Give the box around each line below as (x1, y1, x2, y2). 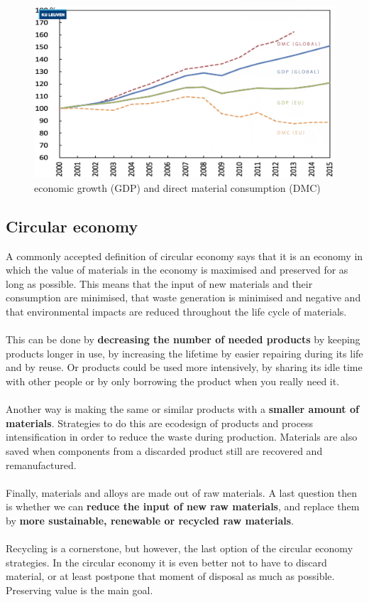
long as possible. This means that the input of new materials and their (6, 276, 313, 291)
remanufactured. (6, 457, 77, 472)
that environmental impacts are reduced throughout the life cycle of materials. (6, 303, 347, 318)
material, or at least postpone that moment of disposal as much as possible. (6, 569, 335, 584)
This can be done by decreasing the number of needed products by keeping (6, 332, 360, 347)
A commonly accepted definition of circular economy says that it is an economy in (6, 248, 363, 263)
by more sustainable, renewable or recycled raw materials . (6, 512, 294, 527)
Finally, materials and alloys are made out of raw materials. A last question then (6, 485, 358, 500)
